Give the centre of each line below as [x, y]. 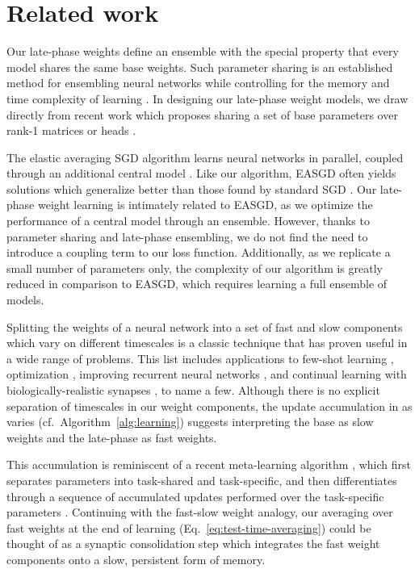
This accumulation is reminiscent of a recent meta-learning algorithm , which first [209, 464]
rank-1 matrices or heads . [71, 130]
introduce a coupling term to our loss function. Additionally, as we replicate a [199, 252]
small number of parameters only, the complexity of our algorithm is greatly [195, 268]
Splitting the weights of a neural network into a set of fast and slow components [205, 326]
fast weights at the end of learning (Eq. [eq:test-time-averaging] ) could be [189, 527]
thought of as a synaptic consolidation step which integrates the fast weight [193, 544]
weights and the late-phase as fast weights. [112, 437]
